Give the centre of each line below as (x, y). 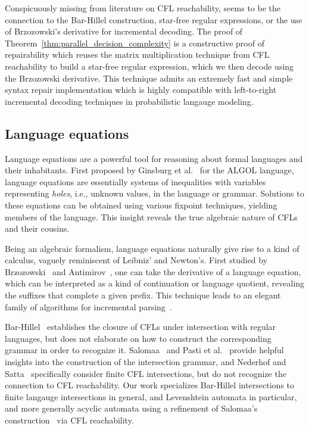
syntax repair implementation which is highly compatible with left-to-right (141, 90)
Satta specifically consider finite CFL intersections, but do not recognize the (146, 373)
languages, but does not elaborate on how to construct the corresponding (138, 338)
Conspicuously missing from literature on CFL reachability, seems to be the (143, 8)
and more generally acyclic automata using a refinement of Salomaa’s (131, 408)
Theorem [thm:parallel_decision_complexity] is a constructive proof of (135, 43)
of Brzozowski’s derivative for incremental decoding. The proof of (124, 31)
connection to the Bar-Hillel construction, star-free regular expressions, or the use (154, 19)
